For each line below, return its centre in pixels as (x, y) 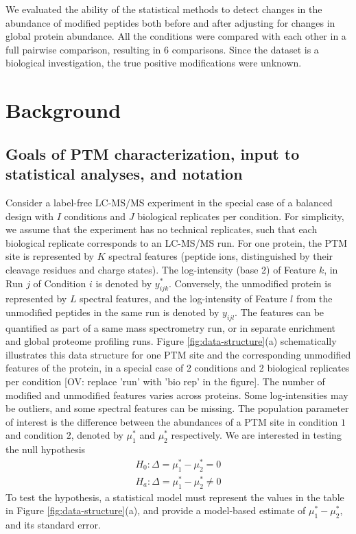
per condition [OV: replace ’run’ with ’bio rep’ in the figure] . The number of (165, 381)
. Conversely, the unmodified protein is (250, 283)
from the (314, 299)
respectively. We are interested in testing (256, 435)
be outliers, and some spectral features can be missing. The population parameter (177, 408)
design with (30, 216)
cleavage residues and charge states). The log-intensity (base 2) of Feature (161, 269)
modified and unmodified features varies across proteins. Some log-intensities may (177, 395)
